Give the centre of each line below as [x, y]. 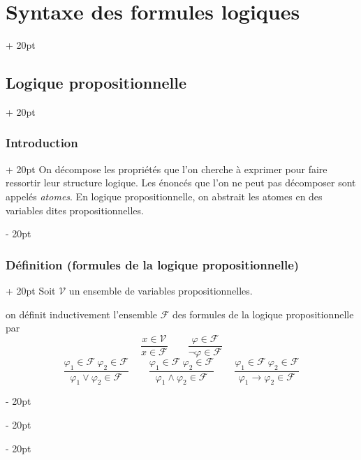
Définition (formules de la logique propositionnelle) [153, 264]
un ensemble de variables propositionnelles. [161, 290]
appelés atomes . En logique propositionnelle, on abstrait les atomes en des [164, 196]
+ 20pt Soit [31, 290]
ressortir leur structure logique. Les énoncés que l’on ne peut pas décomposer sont [181, 183]
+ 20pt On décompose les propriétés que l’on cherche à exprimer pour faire [167, 169]
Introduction [42, 143]
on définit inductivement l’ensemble [82, 314]
